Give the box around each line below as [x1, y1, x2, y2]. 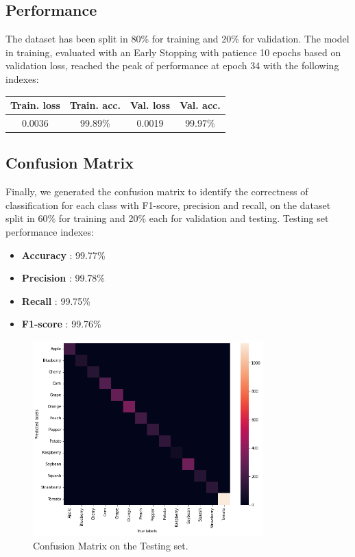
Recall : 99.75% [21, 293, 90, 308]
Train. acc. [69, 98, 121, 112]
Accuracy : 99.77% [21, 247, 106, 262]
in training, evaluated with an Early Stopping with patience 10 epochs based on [5, 45, 341, 59]
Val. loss [130, 98, 171, 112]
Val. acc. [180, 98, 221, 112]
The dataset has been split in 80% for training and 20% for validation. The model [5, 32, 350, 46]
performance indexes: [5, 225, 94, 238]
